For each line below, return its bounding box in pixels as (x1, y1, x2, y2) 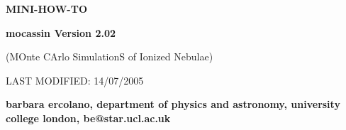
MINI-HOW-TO (6, 1, 88, 16)
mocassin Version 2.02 (6, 25, 116, 40)
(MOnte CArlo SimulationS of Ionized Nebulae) (6, 49, 213, 64)
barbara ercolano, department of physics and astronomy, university (6, 97, 340, 112)
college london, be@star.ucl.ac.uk (6, 110, 171, 125)
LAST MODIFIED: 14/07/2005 (6, 72, 144, 87)
